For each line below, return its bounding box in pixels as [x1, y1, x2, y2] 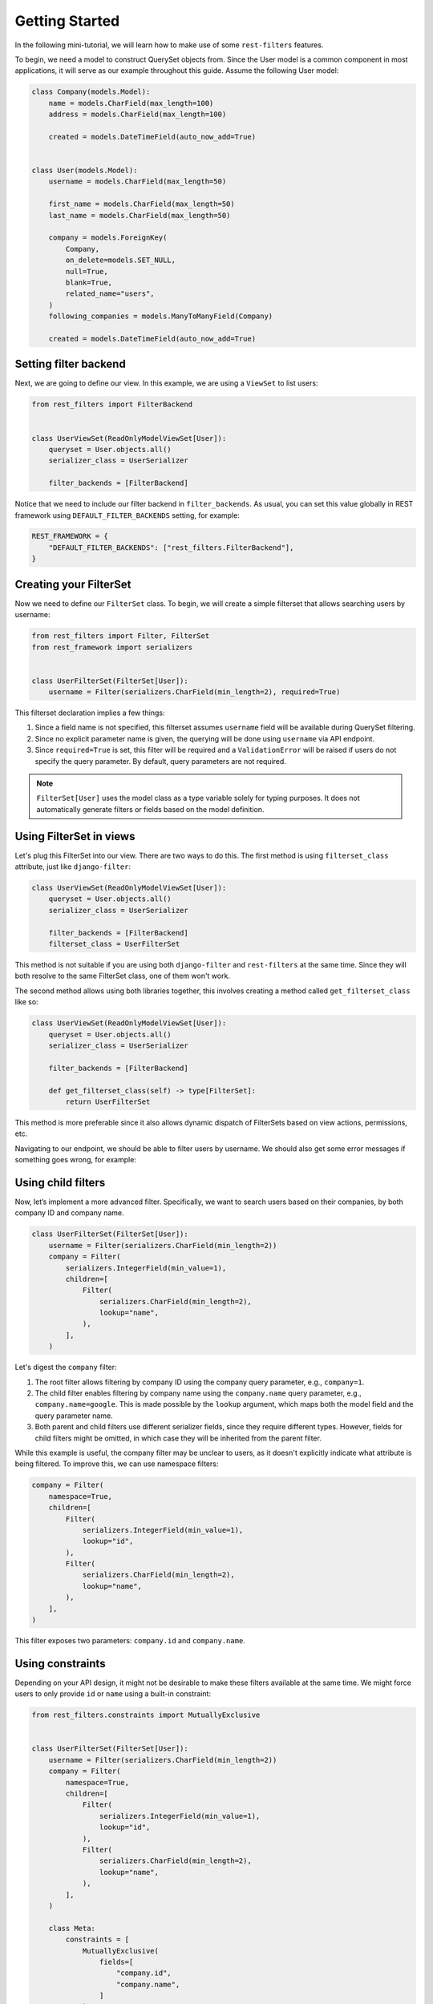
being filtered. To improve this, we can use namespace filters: [14, 1459, 219, 1469]
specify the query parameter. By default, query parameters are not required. [34, 756, 286, 766]
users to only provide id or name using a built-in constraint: [14, 1689, 212, 1699]
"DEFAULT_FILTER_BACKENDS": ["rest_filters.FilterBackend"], [48, 543, 294, 552]
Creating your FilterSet [14, 577, 132, 591]
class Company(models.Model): [31, 87, 151, 96]
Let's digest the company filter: [14, 1363, 117, 1372]
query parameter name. [34, 1411, 113, 1420]
